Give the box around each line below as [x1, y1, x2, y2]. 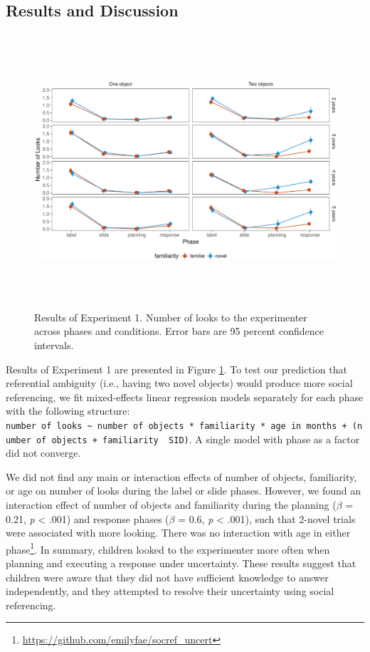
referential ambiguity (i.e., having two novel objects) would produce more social [6, 376, 353, 390]
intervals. [34, 337, 74, 352]
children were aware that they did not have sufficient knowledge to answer [6, 569, 329, 584]
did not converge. [6, 445, 81, 460]
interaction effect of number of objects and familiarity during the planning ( [6, 497, 337, 512]
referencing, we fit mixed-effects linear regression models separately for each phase [6, 389, 364, 404]
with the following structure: [6, 403, 130, 418]
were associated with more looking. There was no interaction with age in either [6, 525, 351, 540]
